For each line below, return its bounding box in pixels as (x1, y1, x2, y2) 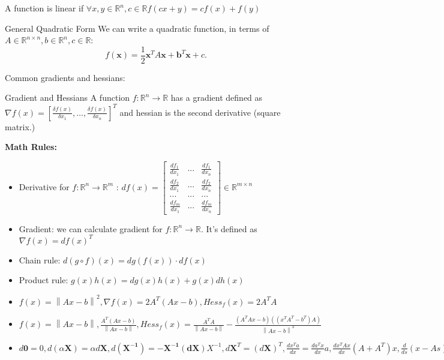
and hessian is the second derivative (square (119, 106, 281, 118)
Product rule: (19, 274, 68, 286)
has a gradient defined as (170, 91, 263, 104)
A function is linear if (5, 2, 84, 14)
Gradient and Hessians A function (5, 91, 130, 104)
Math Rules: (5, 140, 57, 153)
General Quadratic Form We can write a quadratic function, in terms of (5, 22, 269, 34)
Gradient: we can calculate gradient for (19, 222, 163, 235)
